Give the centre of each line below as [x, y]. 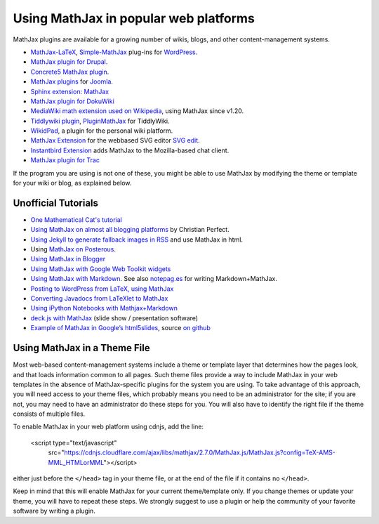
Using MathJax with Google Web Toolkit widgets [101, 269]
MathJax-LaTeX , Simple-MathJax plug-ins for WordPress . [114, 52]
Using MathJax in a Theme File [81, 348]
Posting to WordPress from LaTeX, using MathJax [102, 289]
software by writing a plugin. [54, 511]
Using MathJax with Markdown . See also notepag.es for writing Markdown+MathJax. [154, 279]
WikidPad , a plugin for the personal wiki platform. [102, 131]
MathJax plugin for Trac [65, 160]
